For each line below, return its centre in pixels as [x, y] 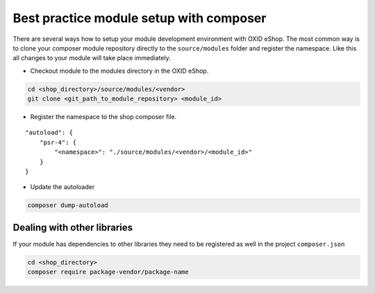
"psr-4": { [58, 142]
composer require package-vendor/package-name [108, 272]
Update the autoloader [62, 187]
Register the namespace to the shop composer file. [103, 117]
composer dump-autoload [68, 205]
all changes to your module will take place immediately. [92, 58]
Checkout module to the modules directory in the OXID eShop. [119, 71]
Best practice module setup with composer [140, 18]
